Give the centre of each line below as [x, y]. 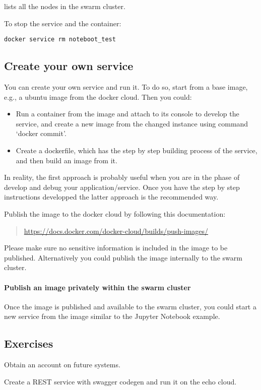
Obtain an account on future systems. [62, 365]
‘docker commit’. [41, 133]
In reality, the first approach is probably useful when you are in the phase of [122, 177]
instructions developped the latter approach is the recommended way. [111, 197]
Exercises [29, 343]
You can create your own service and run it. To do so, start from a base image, [126, 87]
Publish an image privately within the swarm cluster [97, 287]
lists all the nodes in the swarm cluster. [65, 6]
